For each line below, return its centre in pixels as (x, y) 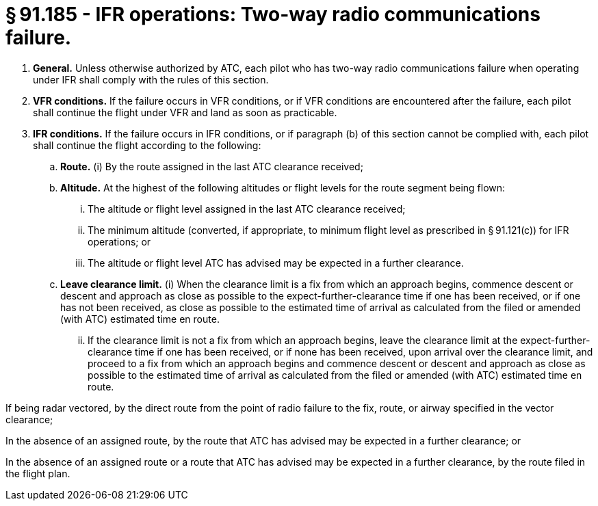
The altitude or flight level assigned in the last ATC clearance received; (247, 209)
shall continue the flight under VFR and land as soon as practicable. (185, 112)
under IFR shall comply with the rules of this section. (151, 79)
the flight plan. (38, 473)
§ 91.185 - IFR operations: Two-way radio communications (273, 14)
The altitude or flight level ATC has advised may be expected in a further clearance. (276, 263)
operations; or (119, 241)
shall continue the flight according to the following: (147, 145)
